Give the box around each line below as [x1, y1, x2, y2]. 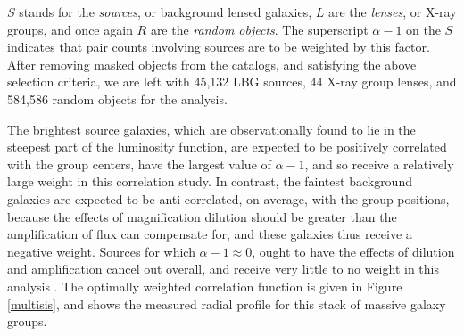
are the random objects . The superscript [150, 20, 369, 38]
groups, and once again [7, 20, 133, 38]
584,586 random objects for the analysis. [7, 89, 228, 108]
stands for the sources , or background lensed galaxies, [19, 3, 312, 20]
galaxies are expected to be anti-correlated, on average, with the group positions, [7, 189, 450, 208]
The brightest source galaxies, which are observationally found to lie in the [7, 119, 416, 138]
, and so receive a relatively [304, 154, 454, 173]
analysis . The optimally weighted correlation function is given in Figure [7, 276, 402, 295]
